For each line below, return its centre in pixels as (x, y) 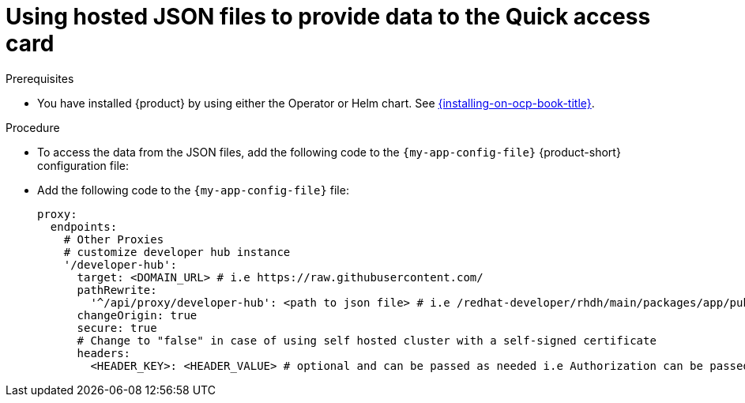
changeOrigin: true (137, 315)
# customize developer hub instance (177, 252)
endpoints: (84, 226)
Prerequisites (40, 78)
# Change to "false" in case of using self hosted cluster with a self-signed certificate (367, 340)
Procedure (33, 127)
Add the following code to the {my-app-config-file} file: (193, 190)
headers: (104, 353)
